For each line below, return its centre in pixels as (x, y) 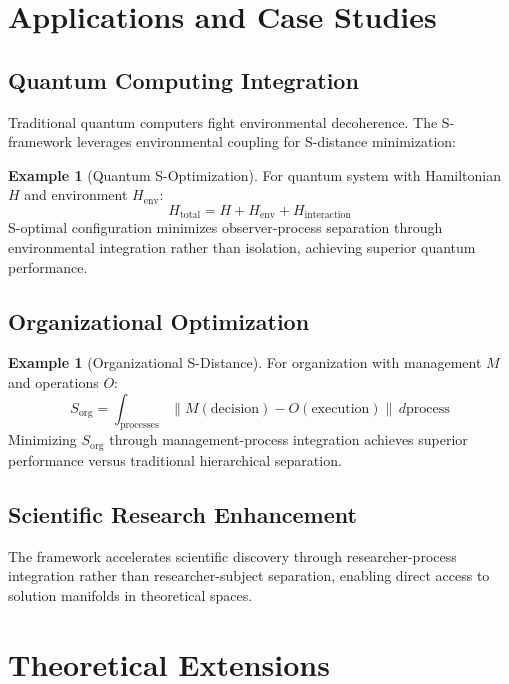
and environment (76, 194)
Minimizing (42, 439)
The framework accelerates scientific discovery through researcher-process (232, 555)
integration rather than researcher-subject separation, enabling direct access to (249, 575)
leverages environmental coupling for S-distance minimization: (266, 141)
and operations (53, 381)
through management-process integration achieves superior (288, 439)
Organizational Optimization (159, 320)
